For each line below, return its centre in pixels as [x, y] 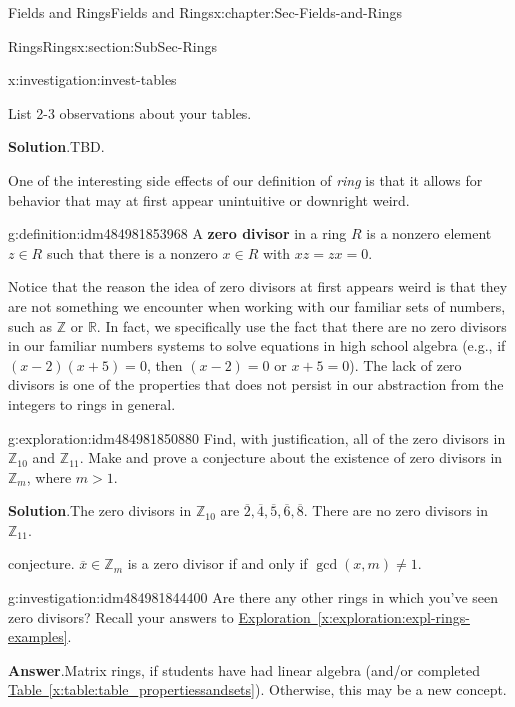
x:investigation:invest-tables [92, 79]
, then [164, 364]
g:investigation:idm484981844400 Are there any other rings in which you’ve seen [253, 597]
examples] [38, 636]
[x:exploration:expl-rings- [393, 616]
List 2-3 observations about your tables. [130, 112]
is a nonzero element [429, 233]
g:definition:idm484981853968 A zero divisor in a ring [177, 233]
